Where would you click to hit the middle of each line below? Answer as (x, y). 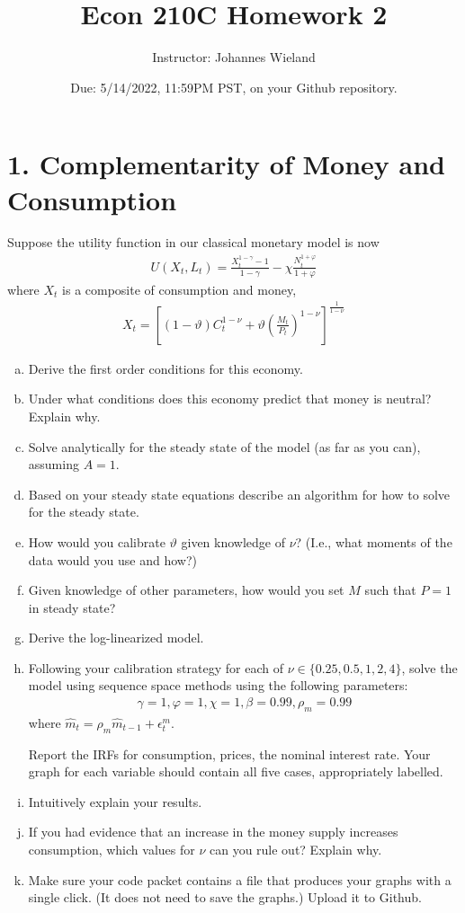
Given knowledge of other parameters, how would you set (186, 590)
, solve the (429, 667)
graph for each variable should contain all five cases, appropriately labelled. (236, 771)
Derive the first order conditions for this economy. (165, 368)
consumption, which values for (112, 850)
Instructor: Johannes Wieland (234, 57)
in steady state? (72, 607)
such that (390, 590)
